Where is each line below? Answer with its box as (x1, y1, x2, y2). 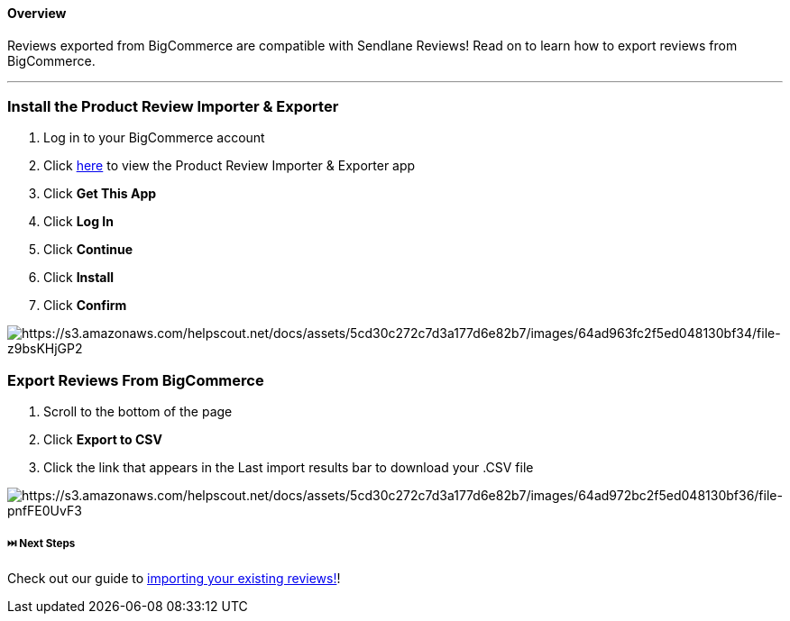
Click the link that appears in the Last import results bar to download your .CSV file (43, 460, 534, 476)
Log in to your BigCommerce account (43, 130, 265, 146)
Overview (7, 5, 67, 21)
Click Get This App (43, 186, 157, 202)
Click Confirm (43, 297, 127, 314)
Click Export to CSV (43, 432, 162, 448)
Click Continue (43, 242, 133, 258)
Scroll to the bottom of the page (43, 404, 233, 420)
